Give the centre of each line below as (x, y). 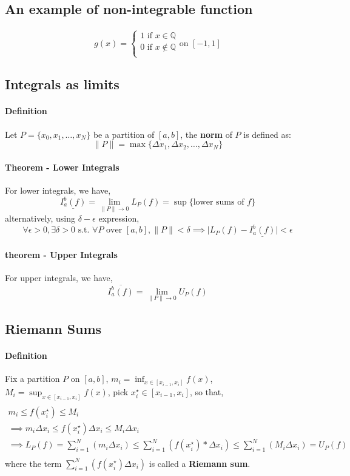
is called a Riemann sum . (200, 463)
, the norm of (206, 134)
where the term (33, 463)
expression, (119, 218)
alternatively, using (40, 218)
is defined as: (267, 134)
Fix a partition (32, 379)
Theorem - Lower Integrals (62, 167)
